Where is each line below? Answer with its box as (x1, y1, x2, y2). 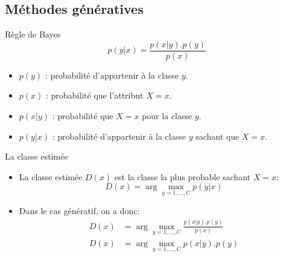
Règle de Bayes (5, 28, 61, 41)
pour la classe (142, 109, 192, 122)
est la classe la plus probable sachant (114, 170, 250, 183)
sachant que (196, 129, 240, 142)
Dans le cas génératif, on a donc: (19, 204, 140, 216)
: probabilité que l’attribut (45, 89, 144, 102)
